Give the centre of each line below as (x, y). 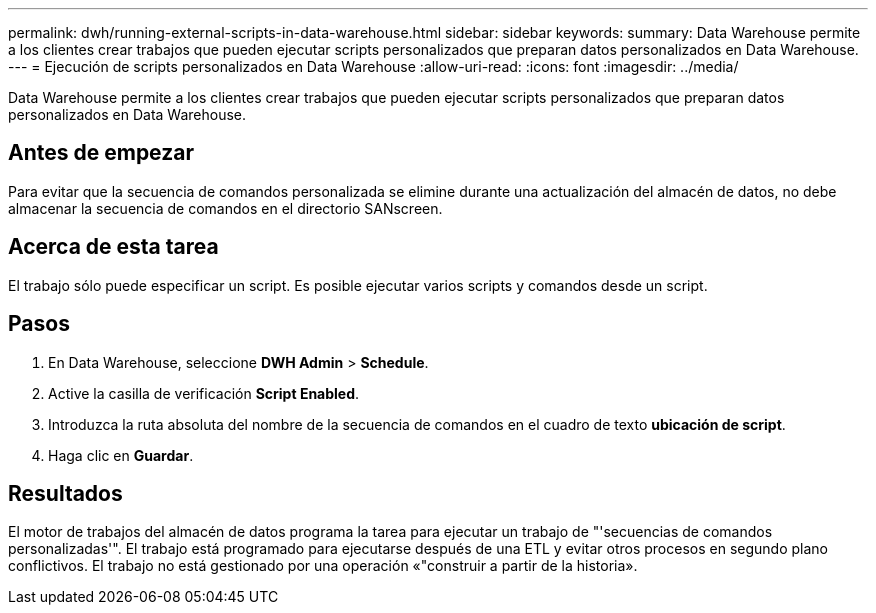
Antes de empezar (101, 153)
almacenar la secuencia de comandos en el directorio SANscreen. (225, 208)
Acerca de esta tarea (113, 247)
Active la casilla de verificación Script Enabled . (204, 393)
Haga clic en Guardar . (121, 455)
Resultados (65, 493)
